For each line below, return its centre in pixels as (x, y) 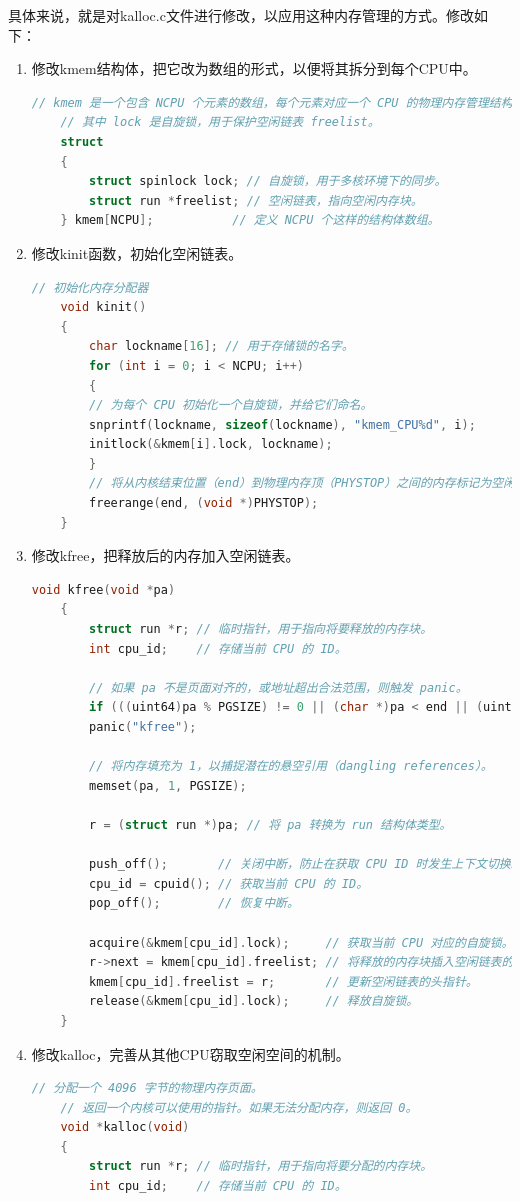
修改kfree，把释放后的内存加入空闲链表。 (165, 555)
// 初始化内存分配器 (90, 287)
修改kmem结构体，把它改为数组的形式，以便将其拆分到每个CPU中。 (254, 68)
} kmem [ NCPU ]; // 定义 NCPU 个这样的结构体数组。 (250, 220)
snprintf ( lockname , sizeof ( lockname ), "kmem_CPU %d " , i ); (282, 424)
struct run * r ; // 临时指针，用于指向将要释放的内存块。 (261, 629)
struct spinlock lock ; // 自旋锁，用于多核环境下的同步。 (268, 181)
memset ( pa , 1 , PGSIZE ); (168, 785)
